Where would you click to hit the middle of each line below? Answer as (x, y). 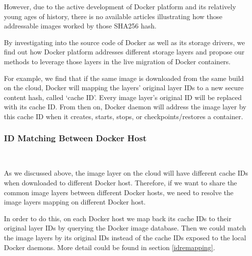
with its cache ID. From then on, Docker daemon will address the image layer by (125, 107)
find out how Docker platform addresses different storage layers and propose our (124, 52)
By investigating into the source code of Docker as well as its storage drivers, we (125, 42)
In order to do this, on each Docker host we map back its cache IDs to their (118, 218)
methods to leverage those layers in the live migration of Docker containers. (117, 61)
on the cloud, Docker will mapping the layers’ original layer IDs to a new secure (124, 88)
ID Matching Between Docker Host (75, 138)
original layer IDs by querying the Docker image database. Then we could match (125, 228)
